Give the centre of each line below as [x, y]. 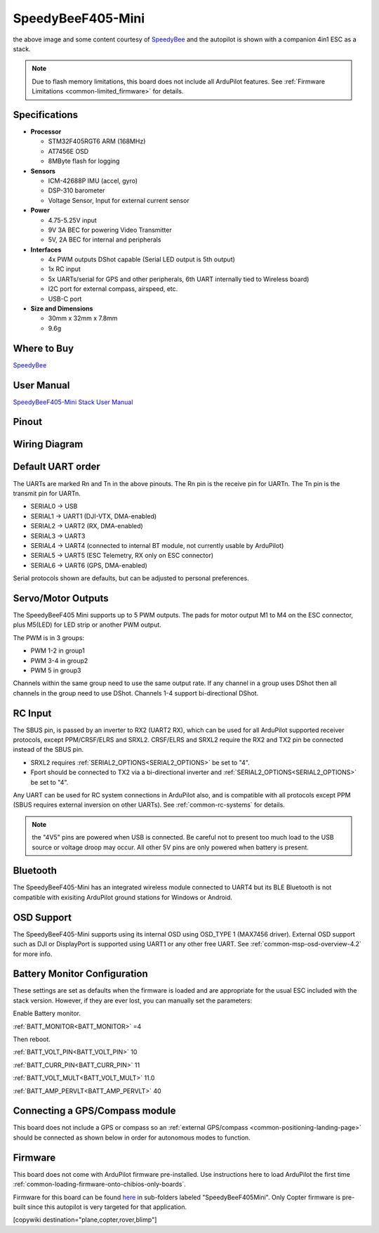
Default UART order [57, 467]
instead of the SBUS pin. [48, 750]
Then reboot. [32, 1039]
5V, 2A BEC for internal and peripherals [105, 240]
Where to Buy [43, 348]
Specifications [46, 115]
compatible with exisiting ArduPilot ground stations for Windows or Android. [123, 897]
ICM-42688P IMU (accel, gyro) [93, 181]
